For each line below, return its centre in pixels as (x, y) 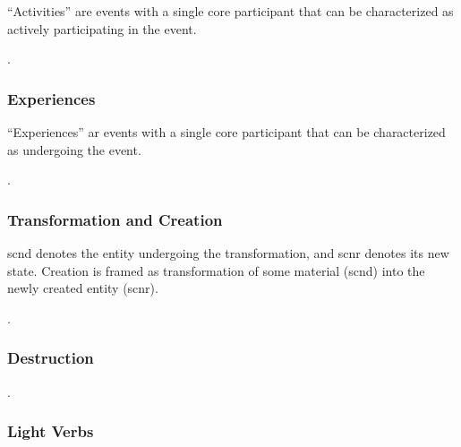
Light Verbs (51, 431)
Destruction (51, 358)
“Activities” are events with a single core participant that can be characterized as (230, 11)
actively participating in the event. (102, 28)
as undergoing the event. (74, 149)
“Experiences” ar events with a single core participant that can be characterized (226, 132)
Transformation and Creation (115, 219)
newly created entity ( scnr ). (83, 288)
